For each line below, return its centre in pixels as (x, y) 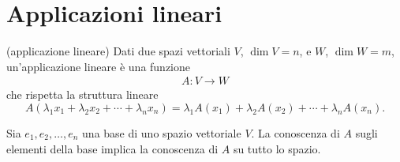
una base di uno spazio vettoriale (162, 132)
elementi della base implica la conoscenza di (112, 148)
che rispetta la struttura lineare (82, 94)
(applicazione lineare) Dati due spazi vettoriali (118, 51)
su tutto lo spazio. (277, 148)
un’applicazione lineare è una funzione (99, 66)
